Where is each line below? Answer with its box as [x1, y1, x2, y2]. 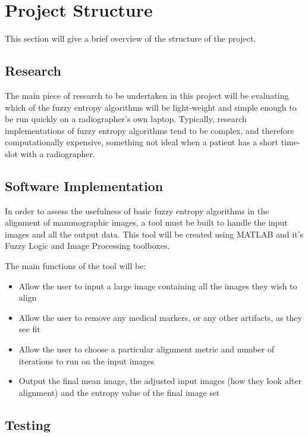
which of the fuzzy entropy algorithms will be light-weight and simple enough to [5, 101, 297, 113]
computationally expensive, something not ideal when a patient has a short [5, 136, 279, 148]
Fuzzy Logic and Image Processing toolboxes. [5, 239, 170, 252]
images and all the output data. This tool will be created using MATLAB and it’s [5, 227, 304, 240]
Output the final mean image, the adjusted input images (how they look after [18, 374, 302, 387]
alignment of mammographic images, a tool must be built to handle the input [5, 216, 288, 229]
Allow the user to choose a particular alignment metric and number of [18, 343, 275, 355]
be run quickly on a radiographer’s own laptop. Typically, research [5, 113, 247, 125]
